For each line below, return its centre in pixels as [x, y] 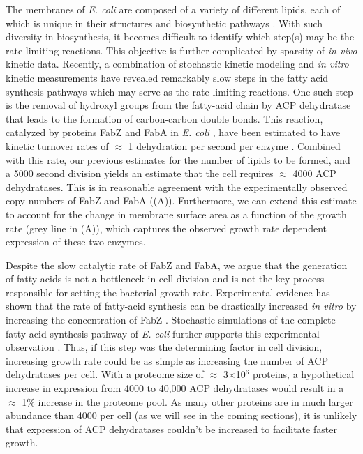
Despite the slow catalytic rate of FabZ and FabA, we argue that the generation [177, 265]
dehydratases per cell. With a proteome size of [105, 374]
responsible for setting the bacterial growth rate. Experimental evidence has [168, 292]
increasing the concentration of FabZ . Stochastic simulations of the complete [171, 320]
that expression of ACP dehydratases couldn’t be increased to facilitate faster [171, 429]
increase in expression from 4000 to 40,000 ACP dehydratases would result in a [175, 388]
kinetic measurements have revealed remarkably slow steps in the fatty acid [167, 77]
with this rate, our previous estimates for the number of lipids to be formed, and [178, 159]
